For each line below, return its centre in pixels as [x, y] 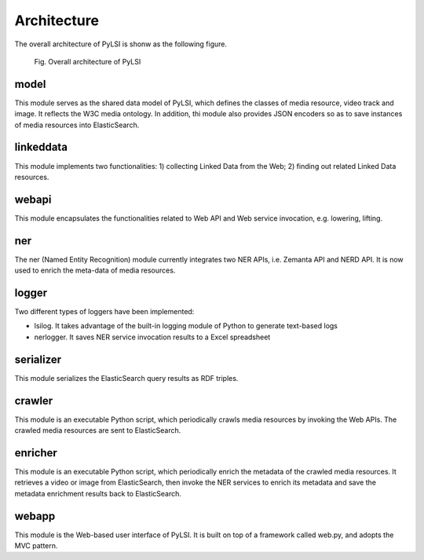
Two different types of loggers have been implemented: [104, 312]
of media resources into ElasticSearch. [77, 125]
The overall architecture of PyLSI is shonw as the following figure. [121, 44]
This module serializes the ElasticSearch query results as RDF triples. [126, 378]
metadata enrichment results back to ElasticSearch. [98, 493]
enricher [36, 453]
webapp [35, 516]
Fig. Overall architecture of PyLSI [88, 61]
